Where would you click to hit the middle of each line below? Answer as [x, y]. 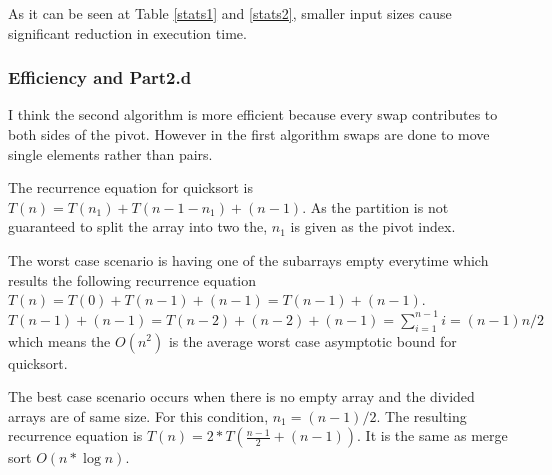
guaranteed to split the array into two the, [138, 226]
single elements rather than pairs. [110, 153]
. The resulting [421, 415]
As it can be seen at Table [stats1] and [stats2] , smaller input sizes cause [230, 13]
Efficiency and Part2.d [100, 77]
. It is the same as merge [432, 435]
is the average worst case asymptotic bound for [312, 340]
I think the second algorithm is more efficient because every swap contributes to [253, 114]
